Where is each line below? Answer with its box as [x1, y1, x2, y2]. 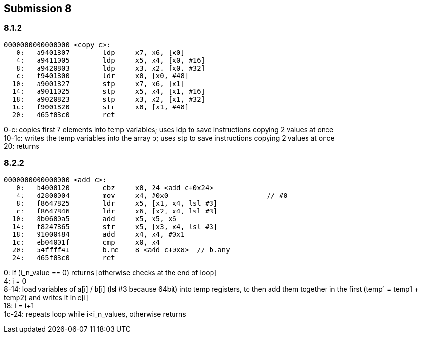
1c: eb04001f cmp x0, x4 [12, 238, 160, 246]
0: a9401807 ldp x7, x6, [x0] [16, 48, 185, 56]
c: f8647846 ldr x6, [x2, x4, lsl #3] [16, 207, 218, 215]
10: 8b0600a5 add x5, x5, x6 [12, 214, 177, 223]
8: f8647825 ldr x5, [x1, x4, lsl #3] [16, 199, 218, 207]
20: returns [4, 142, 39, 150]
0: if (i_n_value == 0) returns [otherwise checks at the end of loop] [4, 268, 217, 277]
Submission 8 [4, 2, 72, 15]
